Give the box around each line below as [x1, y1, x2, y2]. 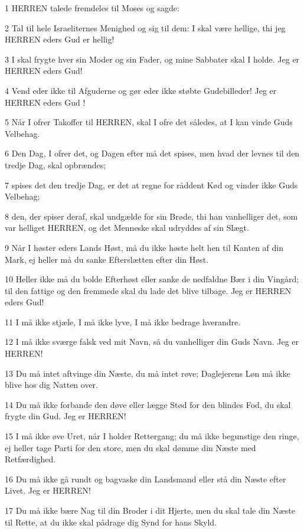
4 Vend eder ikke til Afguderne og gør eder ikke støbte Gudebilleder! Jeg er [5, 84, 277, 96]
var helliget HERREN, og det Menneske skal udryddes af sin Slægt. [5, 221, 249, 234]
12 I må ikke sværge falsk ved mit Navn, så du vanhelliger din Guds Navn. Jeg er [5, 335, 299, 348]
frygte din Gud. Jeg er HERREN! [5, 410, 126, 422]
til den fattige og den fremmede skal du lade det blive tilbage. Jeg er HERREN [5, 284, 292, 296]
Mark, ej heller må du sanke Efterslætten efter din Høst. [5, 253, 209, 265]
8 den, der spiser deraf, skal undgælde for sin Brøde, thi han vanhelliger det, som [5, 210, 298, 222]
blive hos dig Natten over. [5, 378, 99, 391]
